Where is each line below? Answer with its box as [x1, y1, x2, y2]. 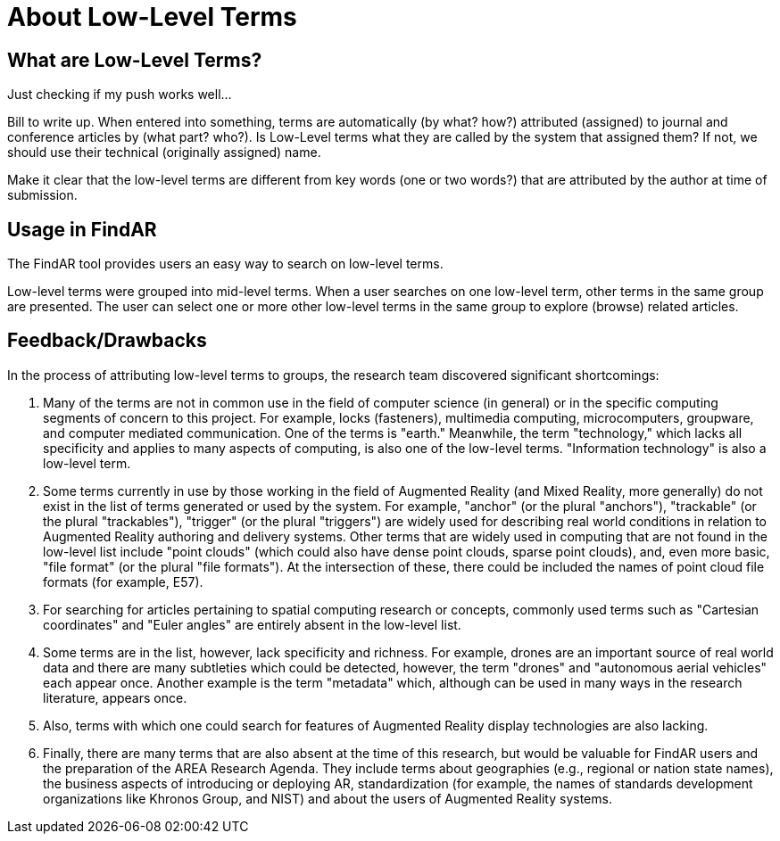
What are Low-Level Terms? [7, 48, 262, 71]
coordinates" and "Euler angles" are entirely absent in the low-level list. [43, 616, 461, 632]
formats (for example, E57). [43, 573, 203, 590]
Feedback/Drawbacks [7, 329, 207, 352]
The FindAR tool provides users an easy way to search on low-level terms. [7, 256, 444, 272]
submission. [7, 187, 78, 203]
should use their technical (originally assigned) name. [7, 144, 321, 161]
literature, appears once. [43, 689, 187, 705]
